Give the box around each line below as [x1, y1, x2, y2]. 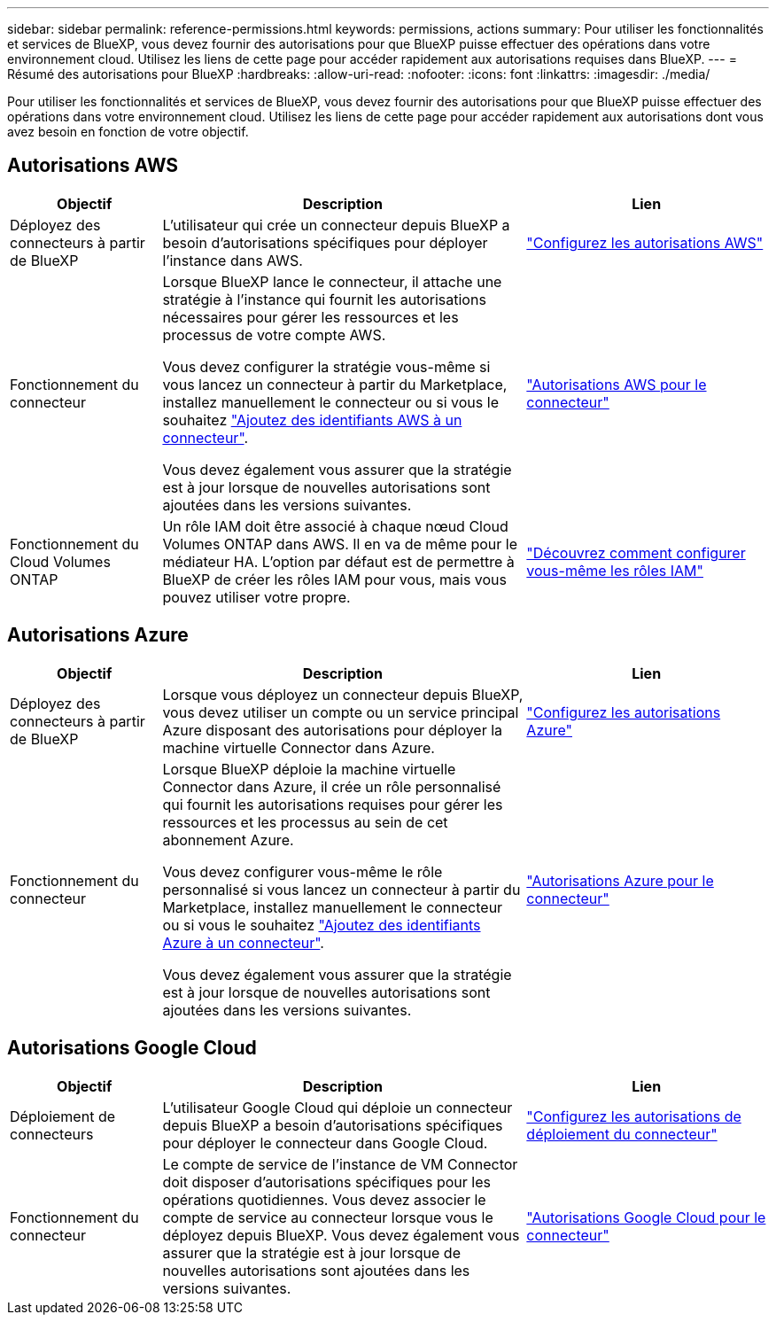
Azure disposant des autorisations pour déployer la [162, 720, 503, 739]
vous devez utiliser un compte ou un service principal [162, 703, 519, 721]
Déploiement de [10, 1107, 115, 1125]
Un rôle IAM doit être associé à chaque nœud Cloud [162, 517, 508, 535]
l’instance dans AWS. [162, 251, 303, 269]
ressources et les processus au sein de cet [162, 813, 448, 831]
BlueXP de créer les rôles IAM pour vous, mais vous [162, 570, 508, 588]
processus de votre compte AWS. [162, 325, 386, 344]
